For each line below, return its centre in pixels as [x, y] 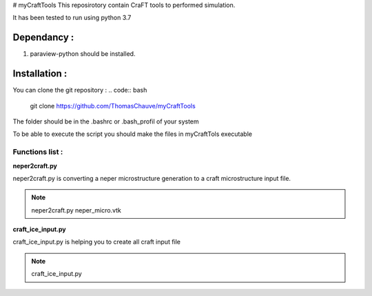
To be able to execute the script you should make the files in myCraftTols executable [133, 134]
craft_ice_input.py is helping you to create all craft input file [97, 242]
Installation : [40, 73]
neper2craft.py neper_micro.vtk [76, 210]
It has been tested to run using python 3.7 [72, 18]
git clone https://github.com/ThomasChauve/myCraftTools [113, 106]
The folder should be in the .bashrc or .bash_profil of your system [106, 121]
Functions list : [38, 152]
